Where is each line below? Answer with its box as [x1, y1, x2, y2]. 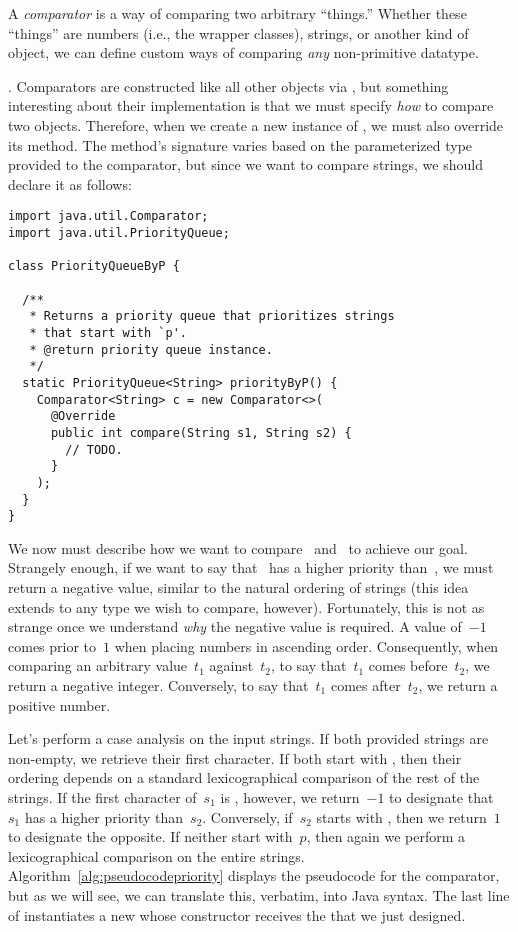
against [209, 655, 254, 676]
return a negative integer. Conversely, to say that [8, 674, 309, 695]
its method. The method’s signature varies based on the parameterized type [8, 134, 473, 155]
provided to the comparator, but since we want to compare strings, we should [8, 154, 483, 175]
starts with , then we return [316, 806, 487, 827]
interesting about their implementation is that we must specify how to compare [8, 95, 494, 116]
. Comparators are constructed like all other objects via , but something [8, 75, 449, 96]
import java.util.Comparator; [8, 209, 209, 224]
